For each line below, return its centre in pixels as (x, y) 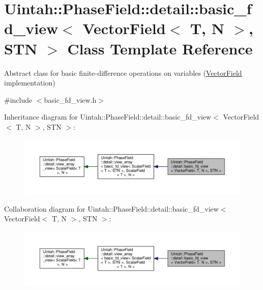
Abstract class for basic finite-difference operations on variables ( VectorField (123, 72)
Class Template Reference (160, 48)
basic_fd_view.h (70, 99)
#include (18, 99)
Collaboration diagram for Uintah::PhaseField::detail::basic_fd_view (111, 208)
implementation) (30, 83)
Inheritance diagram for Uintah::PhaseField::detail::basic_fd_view (108, 117)
